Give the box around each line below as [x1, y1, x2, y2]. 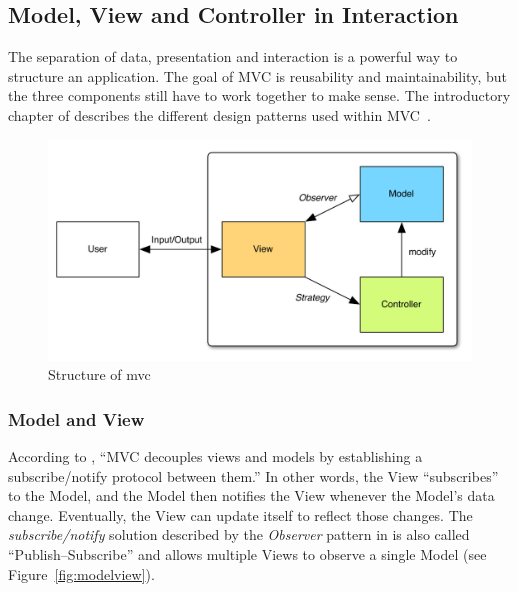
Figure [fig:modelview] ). [8, 563, 155, 584]
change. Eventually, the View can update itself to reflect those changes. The [8, 504, 473, 525]
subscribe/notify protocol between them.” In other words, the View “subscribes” [8, 465, 499, 486]
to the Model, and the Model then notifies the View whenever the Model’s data [8, 485, 495, 506]
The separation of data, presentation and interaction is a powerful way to [8, 46, 458, 67]
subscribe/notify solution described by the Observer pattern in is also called [8, 524, 470, 545]
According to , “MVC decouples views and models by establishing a [8, 446, 423, 467]
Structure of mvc [48, 364, 151, 385]
